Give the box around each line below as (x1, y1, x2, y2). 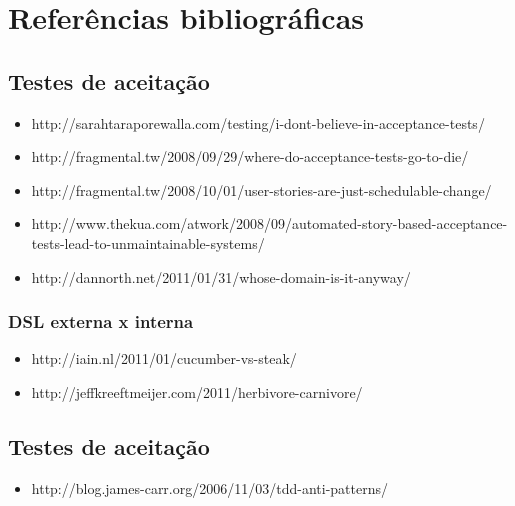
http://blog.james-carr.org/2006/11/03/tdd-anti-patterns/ (31, 477, 388, 498)
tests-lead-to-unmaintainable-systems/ (31, 232, 265, 253)
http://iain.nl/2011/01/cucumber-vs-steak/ (31, 348, 297, 369)
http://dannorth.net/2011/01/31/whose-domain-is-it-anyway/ (31, 266, 411, 287)
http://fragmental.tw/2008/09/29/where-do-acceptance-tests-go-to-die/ (31, 146, 469, 167)
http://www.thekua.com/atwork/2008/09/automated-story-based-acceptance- (31, 213, 508, 234)
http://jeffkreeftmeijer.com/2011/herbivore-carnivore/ (31, 381, 363, 402)
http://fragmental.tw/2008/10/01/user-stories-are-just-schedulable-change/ (31, 179, 492, 200)
